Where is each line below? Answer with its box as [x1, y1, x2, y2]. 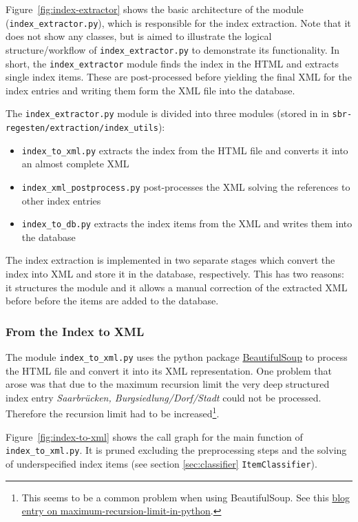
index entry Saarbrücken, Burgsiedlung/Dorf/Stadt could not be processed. [6, 390, 322, 404]
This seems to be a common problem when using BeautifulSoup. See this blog [21, 490, 350, 504]
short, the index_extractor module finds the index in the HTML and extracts [6, 56, 339, 70]
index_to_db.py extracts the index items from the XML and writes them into [21, 216, 352, 231]
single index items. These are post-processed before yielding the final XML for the [6, 70, 352, 84]
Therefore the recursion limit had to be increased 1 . [6, 404, 220, 421]
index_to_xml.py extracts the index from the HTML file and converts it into [21, 143, 348, 157]
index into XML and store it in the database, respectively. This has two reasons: [6, 267, 344, 280]
